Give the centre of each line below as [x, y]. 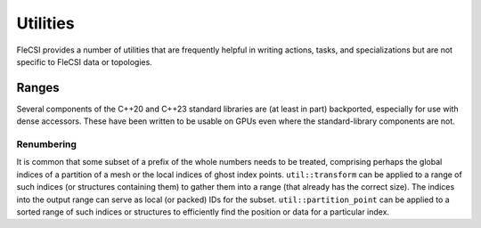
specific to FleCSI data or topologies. [85, 61]
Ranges [38, 88]
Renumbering [47, 144]
